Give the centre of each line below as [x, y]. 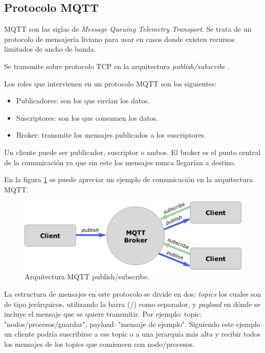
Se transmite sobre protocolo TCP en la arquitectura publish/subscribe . [117, 66]
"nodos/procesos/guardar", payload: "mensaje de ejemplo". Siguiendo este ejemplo [132, 324]
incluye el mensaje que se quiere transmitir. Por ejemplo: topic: [103, 314]
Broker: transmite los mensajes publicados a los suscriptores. [111, 135]
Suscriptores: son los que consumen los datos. [87, 117]
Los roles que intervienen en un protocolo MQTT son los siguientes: [111, 83]
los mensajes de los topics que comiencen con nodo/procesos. [99, 344]
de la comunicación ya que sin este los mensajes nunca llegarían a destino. [120, 162]
